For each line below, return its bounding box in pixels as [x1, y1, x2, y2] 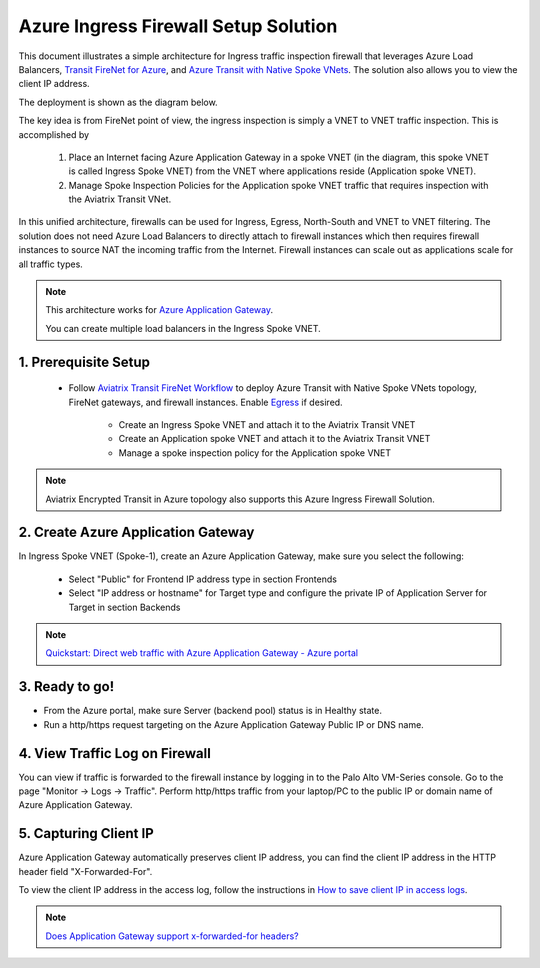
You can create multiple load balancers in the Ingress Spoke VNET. [45, 322, 322, 334]
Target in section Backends [68, 601, 181, 613]
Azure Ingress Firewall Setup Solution [18, 15, 338, 37]
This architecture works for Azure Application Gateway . [45, 304, 274, 316]
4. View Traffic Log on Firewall [18, 745, 212, 762]
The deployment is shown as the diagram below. [18, 96, 219, 108]
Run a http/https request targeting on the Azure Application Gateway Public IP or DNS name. [43, 718, 424, 730]
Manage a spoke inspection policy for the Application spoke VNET [118, 446, 392, 459]
